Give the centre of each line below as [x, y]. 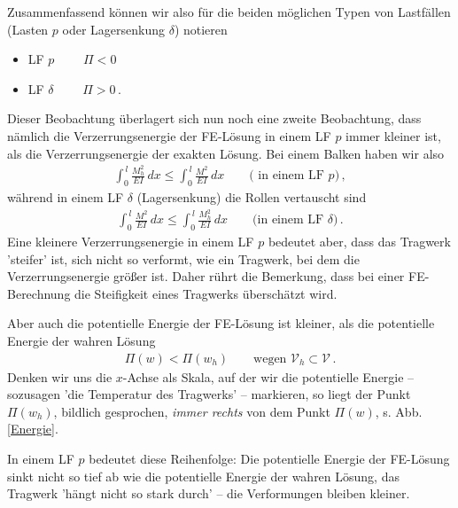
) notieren [201, 29]
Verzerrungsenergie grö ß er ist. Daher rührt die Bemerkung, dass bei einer [206, 276]
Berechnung [39, 293]
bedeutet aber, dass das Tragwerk [359, 241]
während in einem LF [66, 197]
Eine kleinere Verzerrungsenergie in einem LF [131, 241]
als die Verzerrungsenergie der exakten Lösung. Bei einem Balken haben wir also [226, 153]
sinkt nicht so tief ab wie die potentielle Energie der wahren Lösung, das [203, 476]
